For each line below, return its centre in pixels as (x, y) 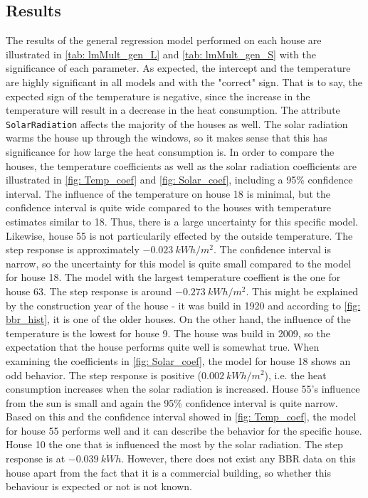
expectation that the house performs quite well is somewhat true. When (163, 347)
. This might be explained (302, 291)
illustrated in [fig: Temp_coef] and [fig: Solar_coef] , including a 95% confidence (179, 180)
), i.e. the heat (295, 375)
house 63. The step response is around (89, 291)
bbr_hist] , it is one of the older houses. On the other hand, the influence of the (178, 319)
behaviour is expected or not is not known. (99, 486)
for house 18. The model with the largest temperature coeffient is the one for (173, 277)
